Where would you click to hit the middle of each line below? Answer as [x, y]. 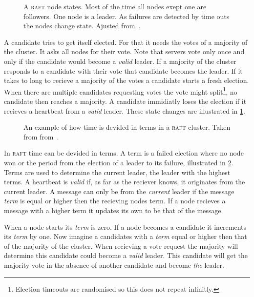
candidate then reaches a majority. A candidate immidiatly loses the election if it [125, 101]
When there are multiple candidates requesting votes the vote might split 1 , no [121, 91]
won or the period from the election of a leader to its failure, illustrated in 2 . [119, 162]
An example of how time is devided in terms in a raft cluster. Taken [127, 127]
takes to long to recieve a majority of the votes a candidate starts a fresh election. [127, 80]
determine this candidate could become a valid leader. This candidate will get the [126, 255]
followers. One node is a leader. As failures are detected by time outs [127, 16]
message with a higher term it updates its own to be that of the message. [114, 210]
